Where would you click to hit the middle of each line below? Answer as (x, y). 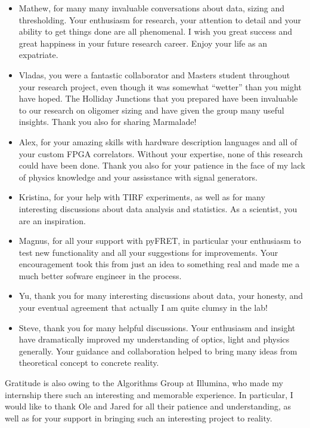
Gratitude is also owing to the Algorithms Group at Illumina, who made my (144, 383)
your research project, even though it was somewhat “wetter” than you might (160, 86)
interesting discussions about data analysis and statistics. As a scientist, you (158, 208)
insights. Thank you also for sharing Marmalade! (108, 122)
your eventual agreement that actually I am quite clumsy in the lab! (143, 308)
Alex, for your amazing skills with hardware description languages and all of (158, 141)
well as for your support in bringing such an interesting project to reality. (139, 418)
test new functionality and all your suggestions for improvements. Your (148, 252)
